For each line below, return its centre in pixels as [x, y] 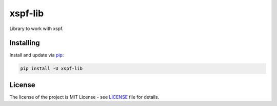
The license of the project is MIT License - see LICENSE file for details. [84, 97]
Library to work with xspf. [36, 29]
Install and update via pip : [37, 55]
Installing [25, 43]
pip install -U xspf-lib [52, 69]
